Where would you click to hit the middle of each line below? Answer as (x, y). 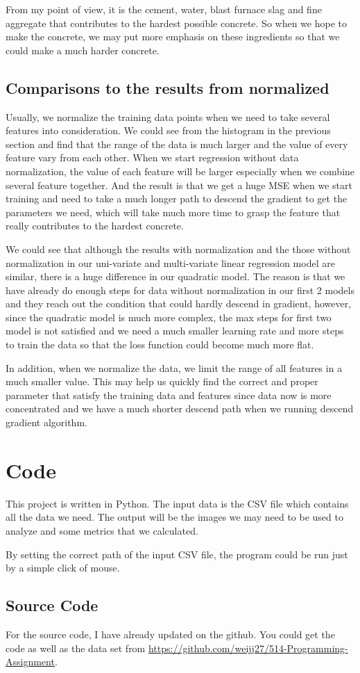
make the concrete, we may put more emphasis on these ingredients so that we (173, 37)
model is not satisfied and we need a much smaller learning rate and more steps (175, 331)
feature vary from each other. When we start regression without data (152, 157)
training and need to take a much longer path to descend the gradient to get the (177, 198)
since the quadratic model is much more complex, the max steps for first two (169, 317)
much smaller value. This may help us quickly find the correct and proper (162, 381)
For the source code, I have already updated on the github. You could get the (170, 634)
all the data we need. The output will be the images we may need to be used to (174, 517)
